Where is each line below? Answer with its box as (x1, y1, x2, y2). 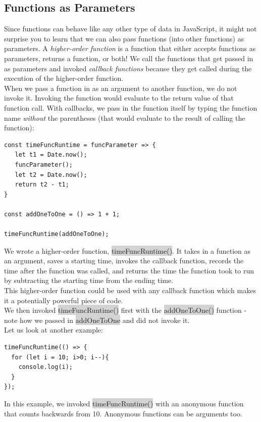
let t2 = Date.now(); (15, 171, 87, 178)
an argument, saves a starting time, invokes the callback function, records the (4, 255, 244, 266)
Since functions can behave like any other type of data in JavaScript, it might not (4, 23, 257, 34)
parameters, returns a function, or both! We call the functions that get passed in (4, 53, 253, 63)
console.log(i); (18, 363, 73, 371)
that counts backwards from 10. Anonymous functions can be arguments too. (4, 408, 242, 418)
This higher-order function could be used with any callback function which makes (4, 285, 256, 296)
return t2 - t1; (15, 181, 69, 189)
